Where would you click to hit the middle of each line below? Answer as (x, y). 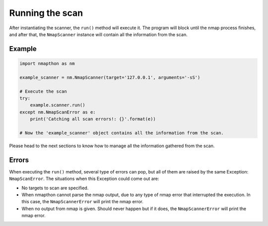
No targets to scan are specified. (55, 188)
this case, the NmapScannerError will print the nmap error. (82, 202)
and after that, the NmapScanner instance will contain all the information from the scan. (99, 34)
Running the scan (46, 13)
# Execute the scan (43, 91)
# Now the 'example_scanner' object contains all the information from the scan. (122, 133)
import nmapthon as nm (47, 63)
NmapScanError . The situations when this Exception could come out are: (84, 179)
